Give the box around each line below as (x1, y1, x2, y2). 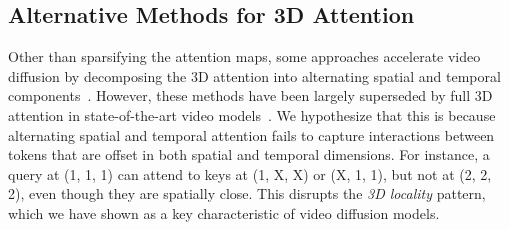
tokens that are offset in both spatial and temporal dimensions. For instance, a (8, 144, 490, 165)
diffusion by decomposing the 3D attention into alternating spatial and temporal (8, 65, 501, 86)
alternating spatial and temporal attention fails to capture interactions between (8, 124, 495, 145)
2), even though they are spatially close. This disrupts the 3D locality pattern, (8, 183, 486, 204)
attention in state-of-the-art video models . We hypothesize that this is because (8, 104, 496, 125)
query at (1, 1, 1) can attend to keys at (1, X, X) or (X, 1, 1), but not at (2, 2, (8, 163, 492, 184)
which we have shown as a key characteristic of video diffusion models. (8, 202, 440, 223)
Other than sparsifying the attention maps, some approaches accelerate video (8, 46, 481, 67)
